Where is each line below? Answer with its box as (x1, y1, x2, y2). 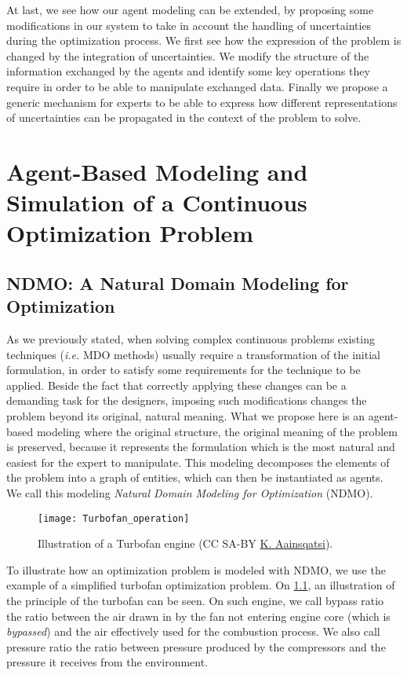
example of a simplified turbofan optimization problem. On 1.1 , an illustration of (6, 577, 395, 593)
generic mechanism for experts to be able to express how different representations (6, 94, 398, 110)
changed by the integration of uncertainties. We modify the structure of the (6, 47, 369, 64)
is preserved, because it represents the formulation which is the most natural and (6, 438, 395, 455)
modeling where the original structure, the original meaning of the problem (36, 423, 398, 439)
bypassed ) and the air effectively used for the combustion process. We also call (6, 623, 380, 640)
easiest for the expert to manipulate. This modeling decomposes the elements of (6, 453, 390, 470)
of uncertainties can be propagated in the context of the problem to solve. (6, 109, 362, 126)
